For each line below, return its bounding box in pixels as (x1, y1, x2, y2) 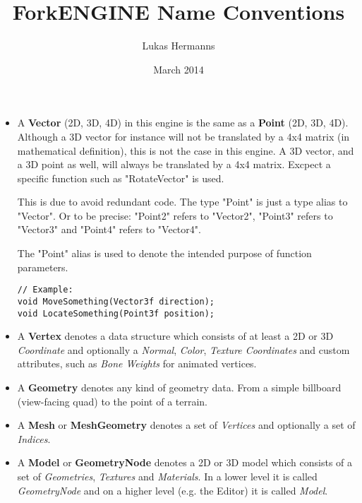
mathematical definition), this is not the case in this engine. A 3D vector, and (17, 143, 354, 158)
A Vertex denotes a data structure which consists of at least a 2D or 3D (17, 329, 334, 343)
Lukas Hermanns (142, 38, 215, 53)
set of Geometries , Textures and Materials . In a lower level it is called (17, 468, 318, 483)
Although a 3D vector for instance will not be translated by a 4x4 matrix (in (17, 129, 350, 143)
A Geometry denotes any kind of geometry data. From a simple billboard (17, 380, 342, 394)
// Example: (17, 285, 73, 295)
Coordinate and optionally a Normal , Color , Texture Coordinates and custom (17, 342, 350, 357)
